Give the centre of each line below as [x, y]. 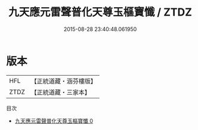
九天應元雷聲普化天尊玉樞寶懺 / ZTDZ [100, 12]
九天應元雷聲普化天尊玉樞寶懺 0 [54, 120]
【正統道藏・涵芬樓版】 [64, 81]
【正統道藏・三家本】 [61, 92]
